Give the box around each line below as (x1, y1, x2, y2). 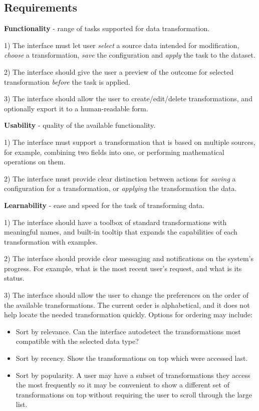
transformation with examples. (4, 236, 98, 247)
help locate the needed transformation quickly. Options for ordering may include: (4, 309, 252, 320)
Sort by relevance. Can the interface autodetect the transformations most (16, 326, 241, 336)
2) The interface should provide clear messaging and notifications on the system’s (4, 253, 254, 264)
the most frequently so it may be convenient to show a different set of (16, 379, 229, 390)
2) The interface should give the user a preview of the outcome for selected (4, 66, 234, 77)
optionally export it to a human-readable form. (4, 103, 148, 113)
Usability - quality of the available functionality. (4, 120, 156, 130)
